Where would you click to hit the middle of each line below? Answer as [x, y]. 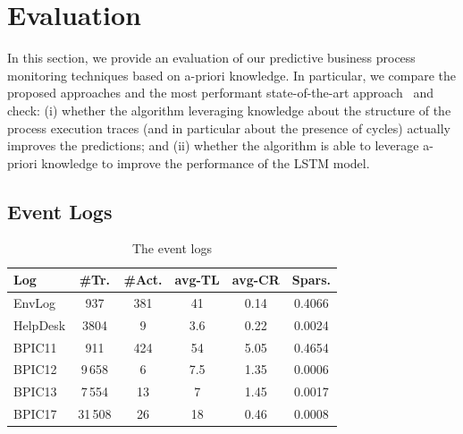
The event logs [172, 248]
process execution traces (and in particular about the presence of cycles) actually [229, 128]
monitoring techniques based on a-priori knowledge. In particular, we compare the [232, 75]
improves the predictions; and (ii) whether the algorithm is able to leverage [213, 145]
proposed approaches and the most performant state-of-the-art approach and [220, 93]
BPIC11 [35, 347]
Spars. [311, 280]
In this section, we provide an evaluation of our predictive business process [211, 58]
